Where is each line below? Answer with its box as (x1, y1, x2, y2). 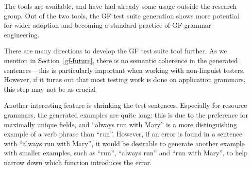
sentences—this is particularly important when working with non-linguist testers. (4, 65, 245, 75)
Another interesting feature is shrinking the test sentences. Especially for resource (4, 100, 247, 110)
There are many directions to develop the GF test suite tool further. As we (4, 46, 227, 56)
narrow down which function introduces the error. (4, 157, 152, 167)
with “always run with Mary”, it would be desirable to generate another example (4, 138, 245, 148)
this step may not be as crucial (4, 84, 96, 94)
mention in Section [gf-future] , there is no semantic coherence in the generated (4, 55, 238, 65)
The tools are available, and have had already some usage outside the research (4, 1, 236, 11)
